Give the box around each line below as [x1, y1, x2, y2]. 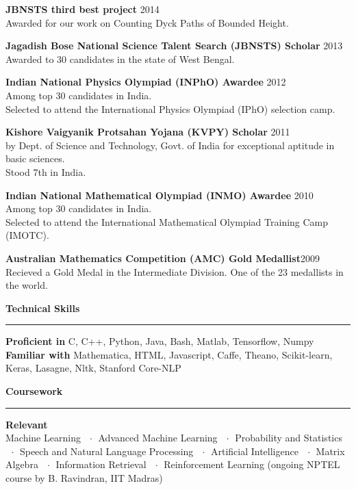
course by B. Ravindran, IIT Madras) [5, 471, 163, 485]
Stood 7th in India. [5, 164, 86, 179]
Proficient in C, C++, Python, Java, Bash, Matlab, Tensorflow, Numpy [5, 334, 314, 348]
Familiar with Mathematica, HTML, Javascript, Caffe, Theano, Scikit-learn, [5, 347, 333, 361]
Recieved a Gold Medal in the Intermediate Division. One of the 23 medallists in [5, 264, 344, 279]
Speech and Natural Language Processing [19, 443, 194, 458]
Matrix [316, 443, 345, 458]
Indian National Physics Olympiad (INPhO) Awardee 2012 [5, 75, 286, 89]
